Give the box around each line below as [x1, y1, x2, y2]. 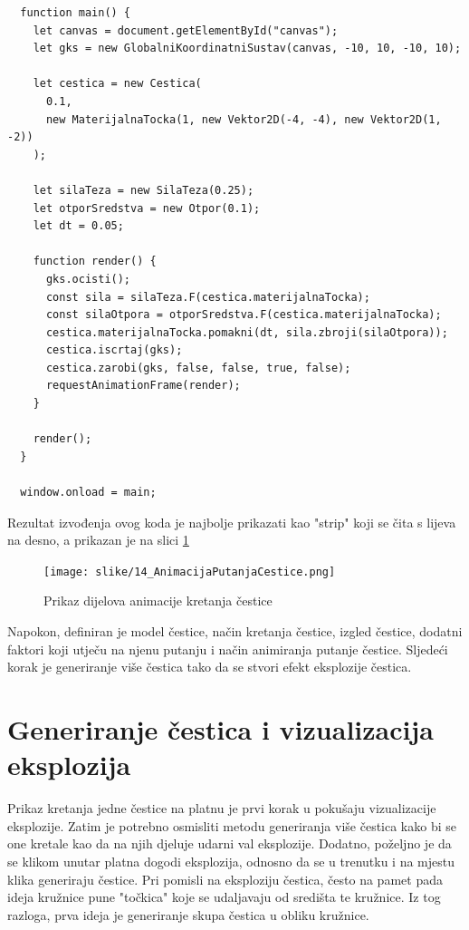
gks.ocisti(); [45, 272, 131, 286]
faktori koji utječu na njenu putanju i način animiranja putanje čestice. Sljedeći [7, 639, 448, 658]
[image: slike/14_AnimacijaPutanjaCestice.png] [43, 565, 336, 578]
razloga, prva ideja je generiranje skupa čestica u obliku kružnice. [7, 905, 369, 924]
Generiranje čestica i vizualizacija [7, 711, 434, 748]
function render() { [33, 255, 157, 268]
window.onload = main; [20, 486, 157, 499]
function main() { [20, 6, 131, 19]
